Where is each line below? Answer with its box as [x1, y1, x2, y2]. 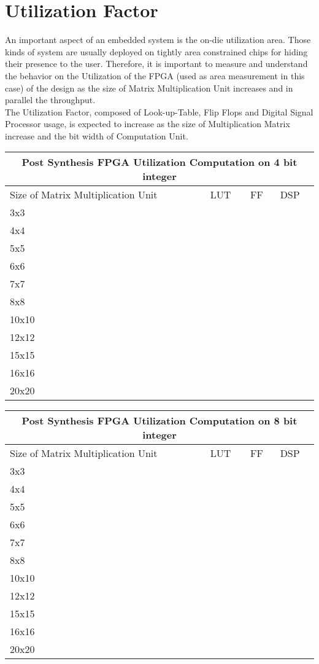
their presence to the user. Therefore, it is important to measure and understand [5, 57, 308, 70]
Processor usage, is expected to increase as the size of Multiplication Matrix [5, 117, 290, 130]
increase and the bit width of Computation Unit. [5, 129, 188, 142]
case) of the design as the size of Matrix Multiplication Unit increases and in [5, 81, 293, 94]
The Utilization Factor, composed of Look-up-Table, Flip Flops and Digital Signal [5, 105, 313, 118]
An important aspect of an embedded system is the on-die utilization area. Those [5, 33, 311, 46]
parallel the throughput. [5, 93, 96, 106]
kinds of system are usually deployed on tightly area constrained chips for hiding [5, 45, 308, 58]
